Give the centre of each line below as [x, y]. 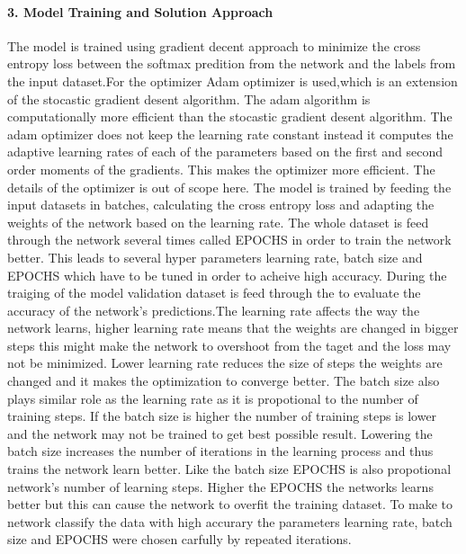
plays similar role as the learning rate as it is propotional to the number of [213, 398]
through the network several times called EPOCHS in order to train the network [229, 240]
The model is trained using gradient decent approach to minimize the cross [214, 45]
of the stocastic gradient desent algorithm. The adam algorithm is [189, 98]
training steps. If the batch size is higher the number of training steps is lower [222, 416]
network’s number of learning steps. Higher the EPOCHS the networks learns [220, 486]
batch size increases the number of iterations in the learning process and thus [220, 451]
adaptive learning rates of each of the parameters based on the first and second [225, 152]
